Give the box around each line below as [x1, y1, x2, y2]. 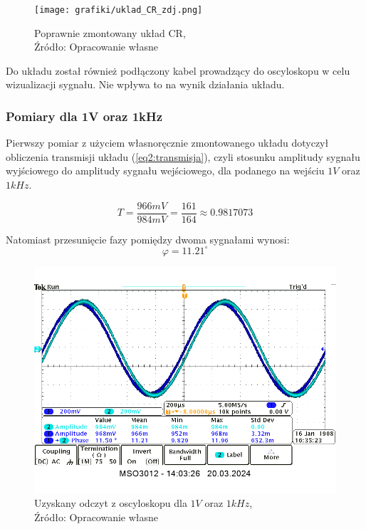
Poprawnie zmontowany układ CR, [34, 25, 186, 40]
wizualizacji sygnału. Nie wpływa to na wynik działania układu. [6, 77, 285, 92]
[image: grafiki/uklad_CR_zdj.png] [34, 5, 203, 15]
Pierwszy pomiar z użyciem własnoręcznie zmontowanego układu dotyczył [6, 135, 329, 150]
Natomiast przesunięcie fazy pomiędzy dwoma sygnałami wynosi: [6, 231, 290, 246]
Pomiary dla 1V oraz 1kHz [6, 107, 163, 125]
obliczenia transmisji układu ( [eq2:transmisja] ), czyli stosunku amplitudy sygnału [6, 149, 360, 164]
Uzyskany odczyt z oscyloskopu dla [34, 496, 187, 510]
